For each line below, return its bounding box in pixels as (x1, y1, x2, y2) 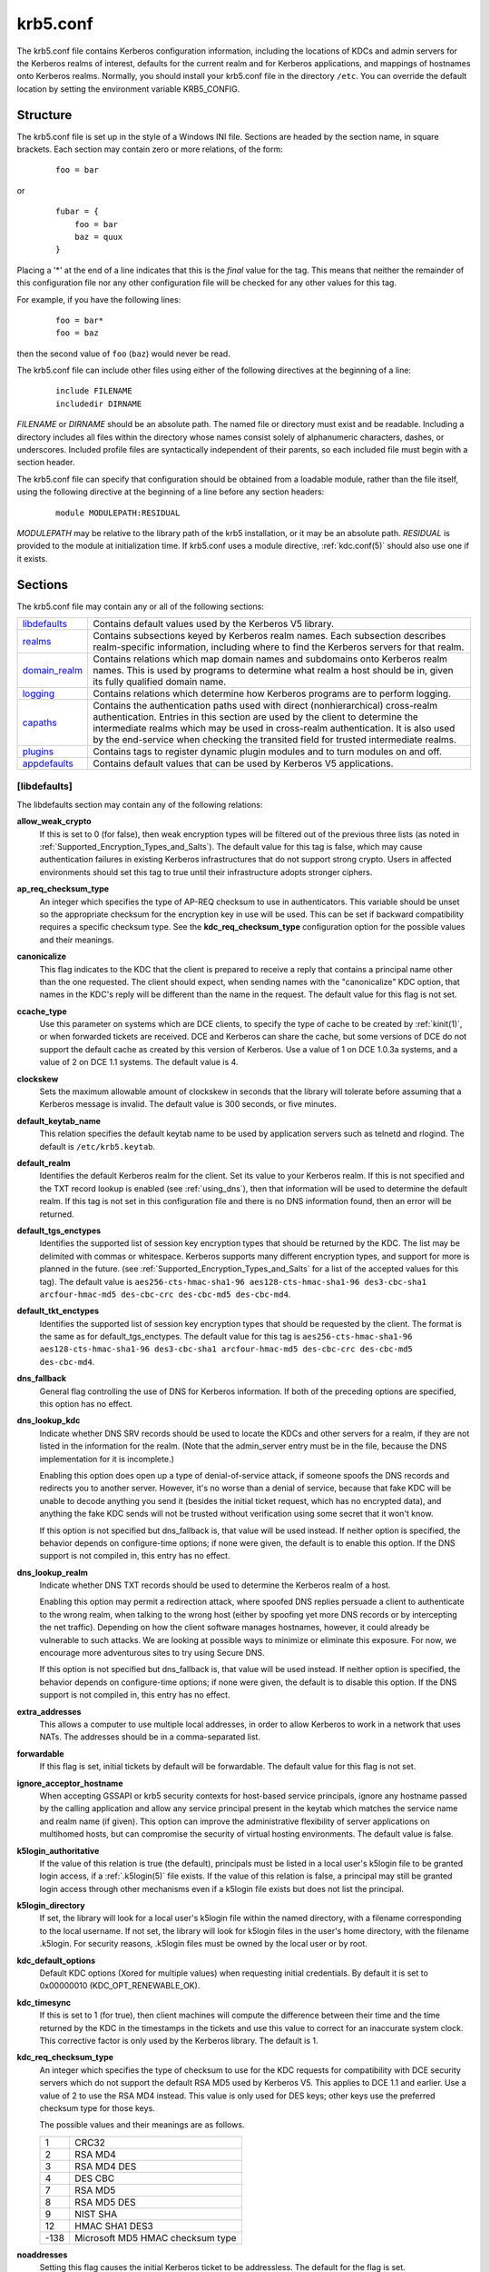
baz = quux (73, 232, 123, 242)
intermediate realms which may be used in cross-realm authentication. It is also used (92, 722, 456, 735)
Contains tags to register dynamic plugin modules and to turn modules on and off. (92, 745, 442, 758)
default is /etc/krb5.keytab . (39, 1141, 156, 1151)
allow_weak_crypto (16, 816, 92, 827)
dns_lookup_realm (16, 1567, 88, 1578)
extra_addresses (16, 1706, 82, 1717)
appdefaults (22, 757, 74, 770)
